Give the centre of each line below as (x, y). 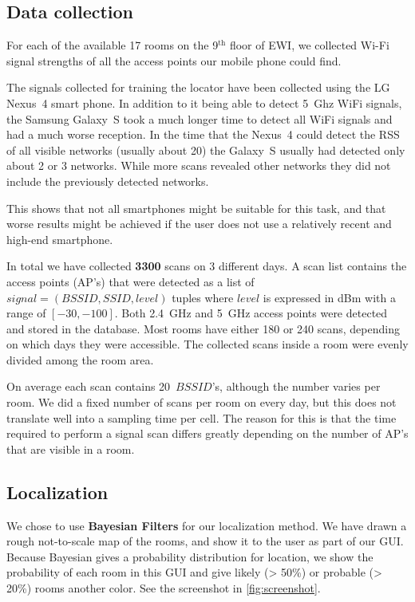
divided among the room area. (80, 359)
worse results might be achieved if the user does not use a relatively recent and (199, 224)
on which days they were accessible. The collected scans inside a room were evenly (207, 344)
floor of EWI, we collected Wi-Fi (309, 45)
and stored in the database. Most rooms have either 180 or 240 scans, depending (203, 328)
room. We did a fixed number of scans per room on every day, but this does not (202, 402)
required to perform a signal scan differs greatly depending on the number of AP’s (207, 433)
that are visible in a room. (71, 449)
